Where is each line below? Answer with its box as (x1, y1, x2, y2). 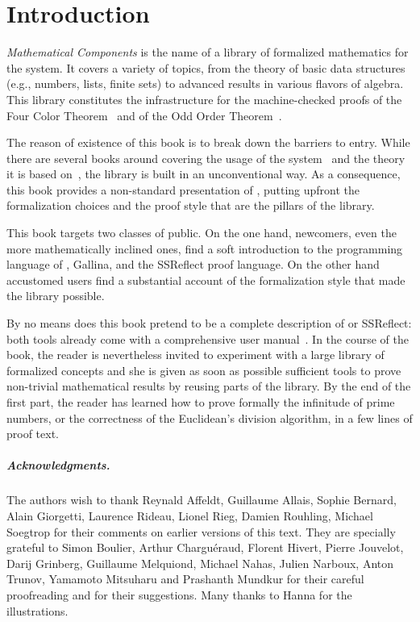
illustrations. (6, 602, 69, 619)
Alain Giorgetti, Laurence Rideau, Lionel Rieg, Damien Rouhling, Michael (6, 507, 373, 524)
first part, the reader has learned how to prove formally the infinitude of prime (6, 394, 395, 410)
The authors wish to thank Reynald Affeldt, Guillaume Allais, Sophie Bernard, (6, 491, 397, 508)
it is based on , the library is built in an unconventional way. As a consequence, (6, 165, 401, 182)
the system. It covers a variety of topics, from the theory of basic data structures (6, 59, 405, 76)
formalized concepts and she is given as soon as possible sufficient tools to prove (6, 361, 401, 378)
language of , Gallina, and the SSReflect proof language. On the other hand (6, 256, 380, 273)
